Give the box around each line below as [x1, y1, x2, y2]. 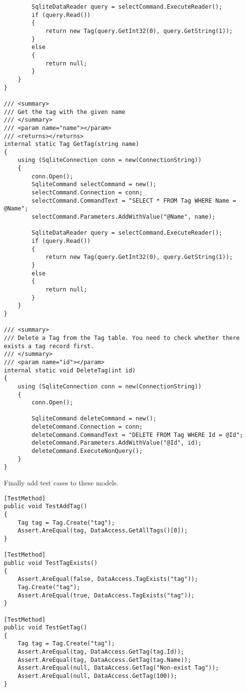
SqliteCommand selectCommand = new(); [31, 181, 156, 188]
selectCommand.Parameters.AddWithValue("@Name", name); [31, 213, 215, 221]
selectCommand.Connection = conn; [31, 189, 143, 196]
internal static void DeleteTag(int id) [4, 367, 136, 374]
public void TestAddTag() [4, 503, 87, 510]
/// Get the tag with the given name [4, 108, 125, 115]
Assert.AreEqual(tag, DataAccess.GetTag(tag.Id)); [17, 648, 184, 656]
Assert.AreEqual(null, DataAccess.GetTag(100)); [17, 673, 177, 680]
